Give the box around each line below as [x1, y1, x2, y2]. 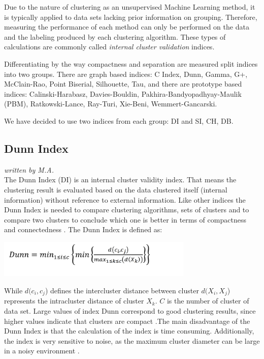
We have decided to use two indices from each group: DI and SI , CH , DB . [4, 115, 234, 126]
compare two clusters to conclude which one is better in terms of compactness [4, 214, 246, 225]
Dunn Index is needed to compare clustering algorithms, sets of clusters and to [4, 204, 249, 215]
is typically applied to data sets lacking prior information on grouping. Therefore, [4, 11, 257, 22]
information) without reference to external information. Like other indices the [4, 194, 246, 205]
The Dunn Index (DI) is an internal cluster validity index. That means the [4, 174, 237, 185]
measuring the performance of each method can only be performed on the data [4, 21, 249, 32]
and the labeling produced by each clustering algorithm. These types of [4, 31, 226, 42]
